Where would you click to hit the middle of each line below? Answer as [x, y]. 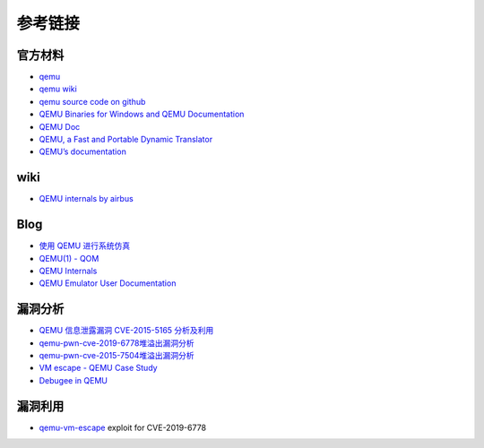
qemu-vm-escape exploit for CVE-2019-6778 [122, 427]
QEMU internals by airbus [86, 199]
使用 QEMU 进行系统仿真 [85, 246]
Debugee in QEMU [73, 380]
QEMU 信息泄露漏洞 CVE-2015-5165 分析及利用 [126, 331]
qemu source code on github [92, 101]
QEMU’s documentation [83, 151]
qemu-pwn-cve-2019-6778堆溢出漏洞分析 [117, 343]
